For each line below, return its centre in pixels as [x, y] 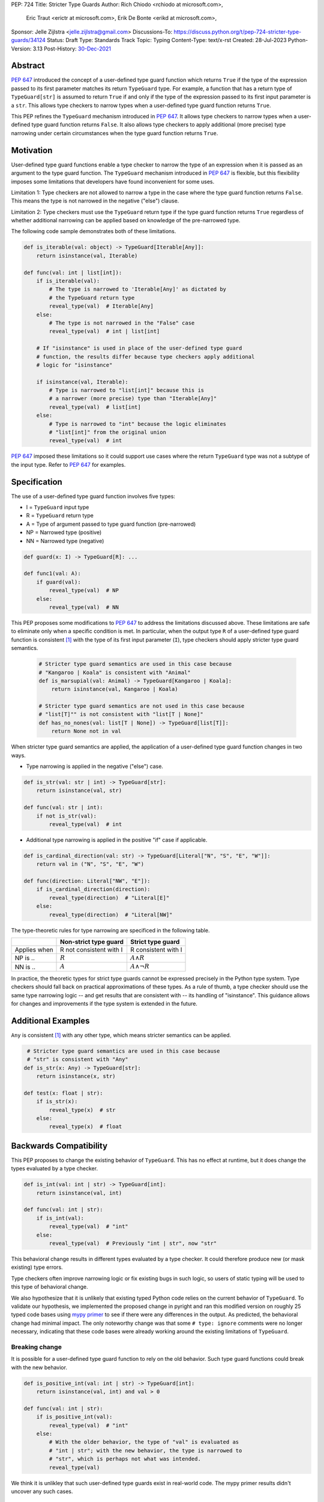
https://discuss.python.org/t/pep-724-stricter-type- [238, 32]
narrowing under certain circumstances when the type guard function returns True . [115, 133]
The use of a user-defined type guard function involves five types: [93, 496]
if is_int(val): [60, 1218]
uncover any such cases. [42, 1491]
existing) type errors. [37, 1267]
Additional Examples [50, 1020]
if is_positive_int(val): [74, 1417]
